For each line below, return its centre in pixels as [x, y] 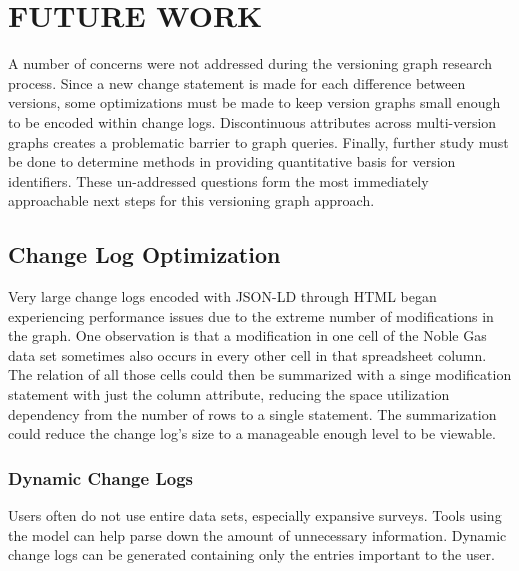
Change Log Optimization [144, 254]
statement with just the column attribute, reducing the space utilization [229, 394]
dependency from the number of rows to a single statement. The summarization [252, 413]
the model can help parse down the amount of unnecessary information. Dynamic [257, 534]
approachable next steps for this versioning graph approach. [191, 200]
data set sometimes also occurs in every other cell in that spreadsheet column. [247, 354]
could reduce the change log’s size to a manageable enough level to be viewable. [252, 433]
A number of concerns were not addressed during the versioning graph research [250, 63]
